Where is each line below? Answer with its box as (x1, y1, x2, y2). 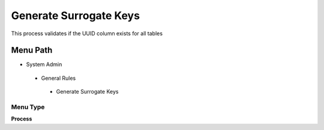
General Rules (41, 75, 76, 82)
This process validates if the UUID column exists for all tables (11, 30, 163, 37)
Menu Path (11, 45, 53, 55)
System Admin (26, 61, 62, 68)
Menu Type (11, 103, 45, 111)
